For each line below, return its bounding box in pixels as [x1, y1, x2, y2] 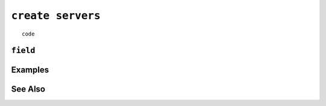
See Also [11, 84, 45, 95]
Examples [11, 65, 50, 75]
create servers [11, 9, 101, 22]
